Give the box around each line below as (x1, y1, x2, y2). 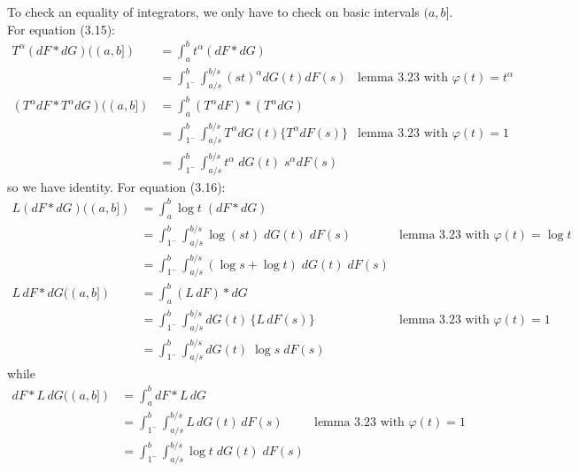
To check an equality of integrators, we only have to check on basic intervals (7, 3, 420, 20)
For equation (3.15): (7, 19, 115, 38)
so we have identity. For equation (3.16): (7, 177, 226, 195)
